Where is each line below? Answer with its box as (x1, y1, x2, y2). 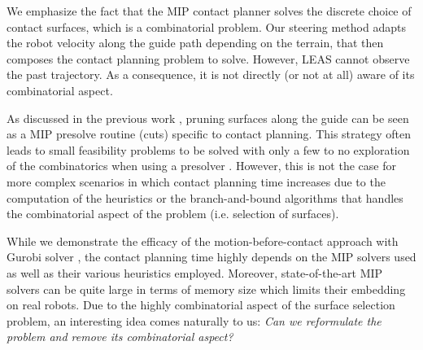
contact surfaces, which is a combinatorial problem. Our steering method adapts (7, 18, 406, 35)
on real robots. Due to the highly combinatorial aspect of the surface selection (7, 296, 395, 313)
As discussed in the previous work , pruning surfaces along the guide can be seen (7, 109, 409, 126)
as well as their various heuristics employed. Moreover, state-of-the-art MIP (7, 264, 383, 281)
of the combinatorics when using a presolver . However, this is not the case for (7, 157, 396, 174)
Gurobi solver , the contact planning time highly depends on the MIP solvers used (7, 248, 416, 265)
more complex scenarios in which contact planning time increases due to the (7, 173, 386, 190)
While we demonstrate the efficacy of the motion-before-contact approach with (7, 232, 399, 249)
